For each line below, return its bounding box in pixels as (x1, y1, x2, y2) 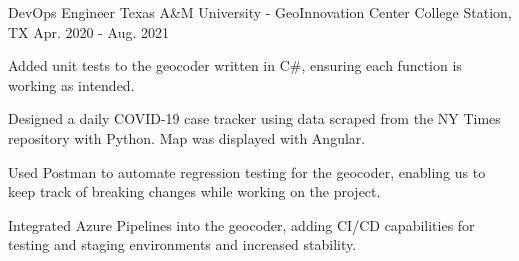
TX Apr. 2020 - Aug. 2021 (8, 21, 170, 42)
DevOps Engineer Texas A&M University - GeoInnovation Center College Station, (8, 2, 512, 22)
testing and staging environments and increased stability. (8, 234, 357, 255)
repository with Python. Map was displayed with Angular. (8, 127, 366, 148)
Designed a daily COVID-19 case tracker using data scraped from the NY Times (8, 108, 501, 129)
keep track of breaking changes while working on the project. (8, 181, 381, 202)
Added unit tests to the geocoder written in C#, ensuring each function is (8, 55, 462, 76)
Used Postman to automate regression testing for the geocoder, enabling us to (8, 161, 486, 182)
